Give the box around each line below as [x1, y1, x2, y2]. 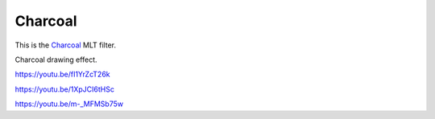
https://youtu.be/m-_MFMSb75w [14, 99, 124, 109]
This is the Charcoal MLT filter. [14, 40, 117, 50]
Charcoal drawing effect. [14, 55, 97, 64]
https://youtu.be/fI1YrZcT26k [14, 69, 110, 80]
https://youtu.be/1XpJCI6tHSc [14, 84, 114, 94]
